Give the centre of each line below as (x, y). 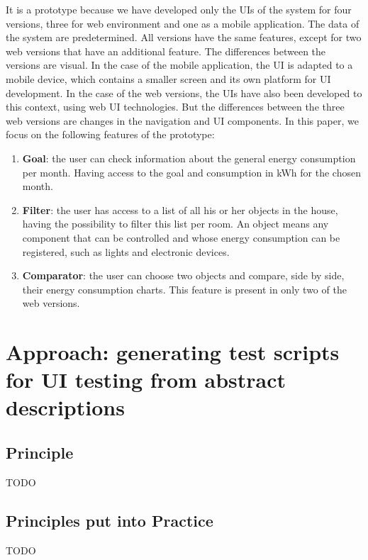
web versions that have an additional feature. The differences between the (166, 51)
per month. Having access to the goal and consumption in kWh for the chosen (191, 172)
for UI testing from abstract (146, 380)
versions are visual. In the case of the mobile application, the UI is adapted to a (179, 65)
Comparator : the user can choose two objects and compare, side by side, (183, 275)
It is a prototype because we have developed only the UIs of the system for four (179, 9)
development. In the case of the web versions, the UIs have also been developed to (184, 93)
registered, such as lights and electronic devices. (126, 251)
